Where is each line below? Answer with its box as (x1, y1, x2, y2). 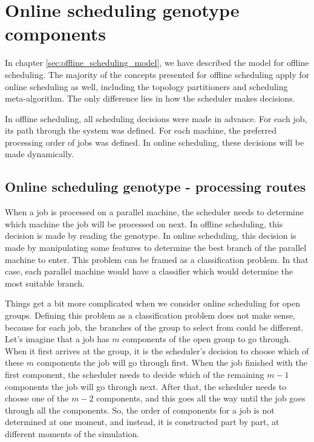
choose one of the (5, 392, 69, 405)
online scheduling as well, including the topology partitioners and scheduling (5, 80, 288, 93)
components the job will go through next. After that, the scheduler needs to (5, 380, 287, 392)
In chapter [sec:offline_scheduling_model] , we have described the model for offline (5, 56, 309, 69)
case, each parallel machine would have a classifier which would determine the (5, 265, 293, 278)
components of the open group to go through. (122, 333, 291, 345)
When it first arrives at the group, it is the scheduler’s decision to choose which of (5, 344, 309, 357)
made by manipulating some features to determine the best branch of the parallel (5, 241, 307, 254)
